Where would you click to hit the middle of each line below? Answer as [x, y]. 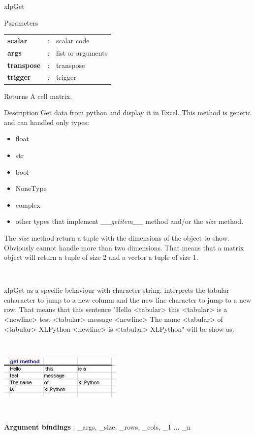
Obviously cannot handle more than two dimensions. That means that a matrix [124, 247]
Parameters [21, 22]
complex [28, 204]
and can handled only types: [47, 122]
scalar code [73, 40]
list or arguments [82, 52]
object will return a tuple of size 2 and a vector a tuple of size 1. [101, 257]
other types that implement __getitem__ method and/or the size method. [129, 221]
